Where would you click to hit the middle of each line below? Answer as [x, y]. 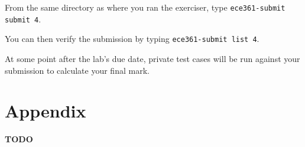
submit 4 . [23, 19]
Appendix [46, 111]
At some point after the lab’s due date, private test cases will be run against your [152, 58]
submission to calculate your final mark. [77, 70]
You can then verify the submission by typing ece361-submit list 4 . [132, 39]
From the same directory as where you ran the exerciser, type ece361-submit [145, 7]
